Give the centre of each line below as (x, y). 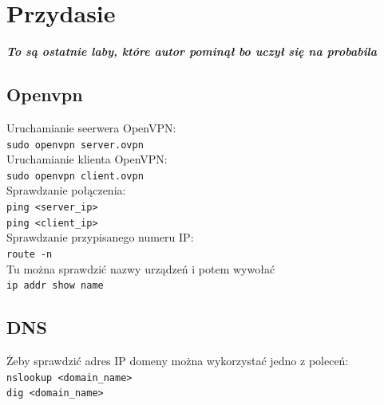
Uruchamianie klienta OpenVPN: (87, 159)
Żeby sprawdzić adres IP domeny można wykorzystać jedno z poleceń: (178, 361)
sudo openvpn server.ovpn (75, 145)
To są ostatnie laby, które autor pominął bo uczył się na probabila (192, 51)
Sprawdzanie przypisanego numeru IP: (100, 237)
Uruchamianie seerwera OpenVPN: (91, 127)
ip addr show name (55, 286)
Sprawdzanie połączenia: (66, 190)
